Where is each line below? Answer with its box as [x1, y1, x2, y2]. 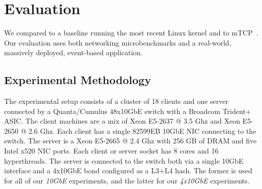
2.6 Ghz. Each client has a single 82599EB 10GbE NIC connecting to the [28, 125, 256, 136]
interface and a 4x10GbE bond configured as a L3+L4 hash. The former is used [4, 165, 252, 176]
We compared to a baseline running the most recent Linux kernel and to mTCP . [4, 27, 258, 38]
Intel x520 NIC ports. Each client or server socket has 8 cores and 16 [4, 145, 219, 156]
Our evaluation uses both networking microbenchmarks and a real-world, [4, 37, 231, 48]
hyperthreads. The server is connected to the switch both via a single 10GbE [4, 155, 244, 166]
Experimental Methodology [4, 72, 151, 88]
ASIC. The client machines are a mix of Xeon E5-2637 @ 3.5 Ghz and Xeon [4, 116, 240, 126]
